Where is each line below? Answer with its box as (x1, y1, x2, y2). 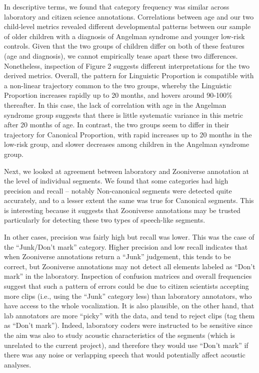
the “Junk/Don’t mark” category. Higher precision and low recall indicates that (4, 241, 248, 252)
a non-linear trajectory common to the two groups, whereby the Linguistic (4, 80, 232, 90)
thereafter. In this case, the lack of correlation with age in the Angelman (4, 99, 226, 110)
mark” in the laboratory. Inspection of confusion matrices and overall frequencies (4, 271, 252, 281)
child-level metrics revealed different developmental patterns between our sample (4, 21, 251, 32)
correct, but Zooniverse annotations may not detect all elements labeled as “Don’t (4, 261, 255, 271)
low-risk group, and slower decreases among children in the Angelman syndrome (4, 139, 249, 149)
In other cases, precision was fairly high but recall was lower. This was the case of (4, 232, 254, 242)
